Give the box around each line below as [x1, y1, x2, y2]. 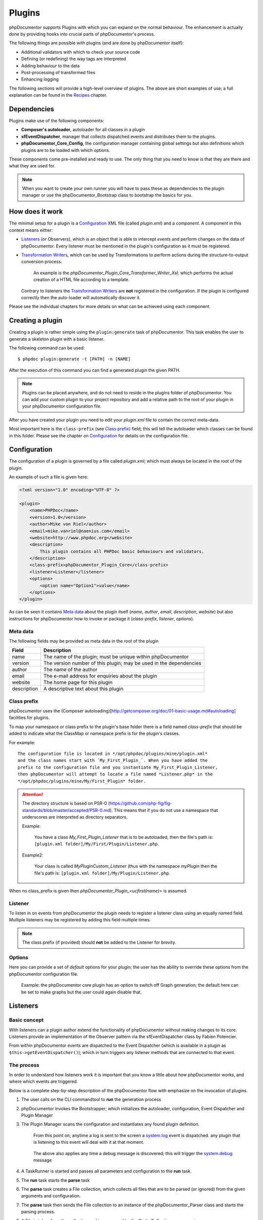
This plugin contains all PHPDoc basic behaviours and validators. [39, 549, 205, 554]
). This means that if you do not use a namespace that [110, 807, 218, 813]
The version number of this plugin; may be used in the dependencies [43, 660, 202, 667]
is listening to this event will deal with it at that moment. [33, 1139, 145, 1145]
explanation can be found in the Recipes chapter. [9, 92, 107, 98]
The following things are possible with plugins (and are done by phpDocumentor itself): [9, 40, 184, 46]
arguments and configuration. [21, 1193, 81, 1199]
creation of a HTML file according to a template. [33, 277, 130, 283]
